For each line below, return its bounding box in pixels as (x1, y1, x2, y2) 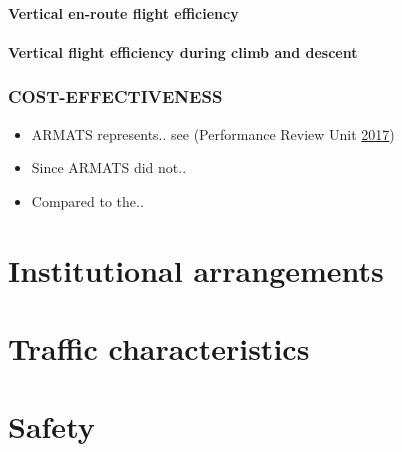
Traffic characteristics (8, 327, 310, 368)
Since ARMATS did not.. (31, 157, 187, 178)
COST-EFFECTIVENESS (8, 84, 223, 109)
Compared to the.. (31, 190, 144, 211)
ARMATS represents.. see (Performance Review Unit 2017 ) (31, 123, 395, 144)
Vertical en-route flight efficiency (8, 2, 239, 23)
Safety (8, 406, 95, 447)
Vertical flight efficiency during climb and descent (8, 41, 358, 62)
